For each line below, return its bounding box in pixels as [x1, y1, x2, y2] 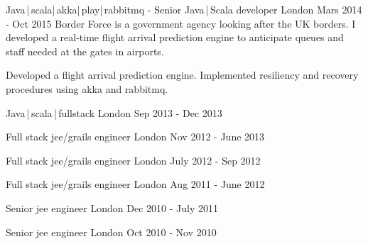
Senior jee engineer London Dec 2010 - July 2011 [6, 200, 218, 215]
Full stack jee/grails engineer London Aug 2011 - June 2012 [6, 177, 265, 192]
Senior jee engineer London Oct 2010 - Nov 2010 [6, 224, 217, 239]
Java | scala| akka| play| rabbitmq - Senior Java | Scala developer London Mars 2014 [6, 2, 362, 16]
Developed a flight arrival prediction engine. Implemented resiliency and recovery [6, 67, 359, 82]
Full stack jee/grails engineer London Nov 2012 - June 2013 [6, 129, 265, 144]
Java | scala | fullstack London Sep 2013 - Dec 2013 [6, 105, 222, 120]
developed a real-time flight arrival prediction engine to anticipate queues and [6, 30, 344, 45]
